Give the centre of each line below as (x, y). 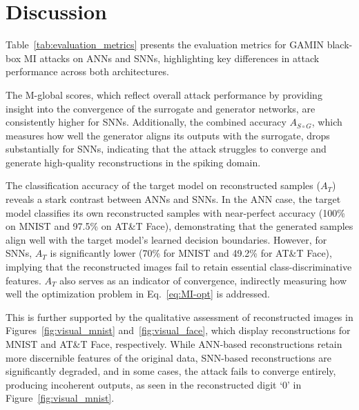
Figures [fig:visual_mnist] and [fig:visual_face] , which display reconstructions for (178, 330)
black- (340, 45)
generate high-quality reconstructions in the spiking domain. (133, 162)
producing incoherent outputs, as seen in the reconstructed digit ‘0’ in (154, 384)
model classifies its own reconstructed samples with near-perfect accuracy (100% (175, 212)
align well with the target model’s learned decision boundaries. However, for (166, 239)
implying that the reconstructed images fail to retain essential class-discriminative (179, 267)
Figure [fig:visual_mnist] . (60, 398)
